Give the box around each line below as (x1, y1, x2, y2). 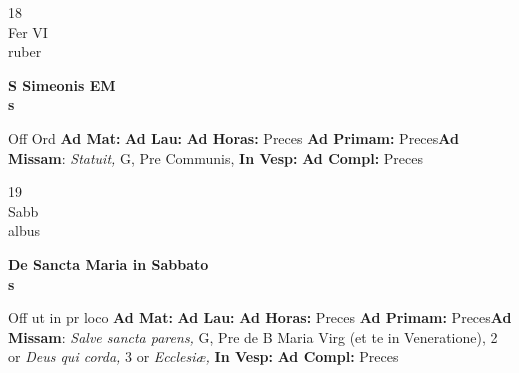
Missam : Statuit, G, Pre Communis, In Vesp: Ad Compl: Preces (8, 147, 423, 168)
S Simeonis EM (8, 74, 116, 95)
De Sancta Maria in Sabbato (8, 253, 209, 274)
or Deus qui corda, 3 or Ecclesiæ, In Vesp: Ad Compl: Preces (8, 346, 399, 367)
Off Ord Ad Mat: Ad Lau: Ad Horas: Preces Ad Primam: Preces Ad (8, 127, 459, 148)
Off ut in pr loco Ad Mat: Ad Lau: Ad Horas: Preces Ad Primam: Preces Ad (8, 307, 512, 328)
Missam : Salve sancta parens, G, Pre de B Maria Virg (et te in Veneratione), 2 (8, 326, 498, 347)
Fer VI (8, 21, 48, 42)
